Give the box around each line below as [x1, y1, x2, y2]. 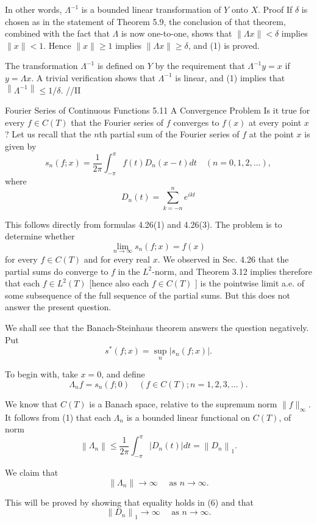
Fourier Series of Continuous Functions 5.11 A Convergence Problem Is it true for [5, 104, 310, 117]
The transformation [5, 59, 78, 72]
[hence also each [89, 277, 149, 289]
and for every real [84, 252, 150, 265]
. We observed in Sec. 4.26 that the [157, 252, 289, 265]
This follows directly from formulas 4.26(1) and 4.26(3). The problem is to [5, 217, 282, 230]
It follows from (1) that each [5, 410, 111, 423]
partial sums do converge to [5, 264, 109, 277]
